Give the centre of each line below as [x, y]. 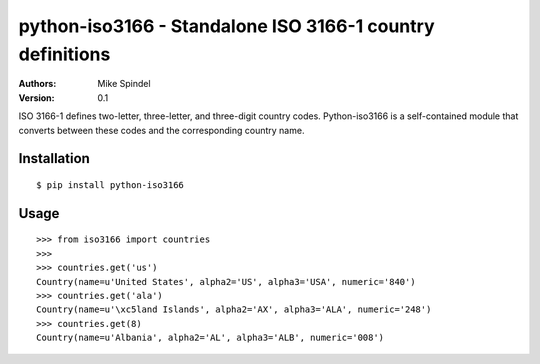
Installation [54, 158]
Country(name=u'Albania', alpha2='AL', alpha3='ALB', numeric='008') [210, 338]
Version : [36, 97]
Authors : [37, 84]
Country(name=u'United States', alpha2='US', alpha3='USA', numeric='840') [226, 281]
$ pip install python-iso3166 [110, 184]
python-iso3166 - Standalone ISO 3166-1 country [226, 26]
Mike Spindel [124, 84]
